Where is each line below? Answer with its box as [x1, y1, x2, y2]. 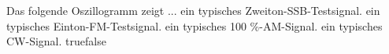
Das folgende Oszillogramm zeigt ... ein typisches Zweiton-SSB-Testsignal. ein [6, 2, 380, 18]
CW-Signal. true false [6, 33, 106, 49]
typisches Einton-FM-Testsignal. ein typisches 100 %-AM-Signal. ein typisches [6, 17, 383, 34]
